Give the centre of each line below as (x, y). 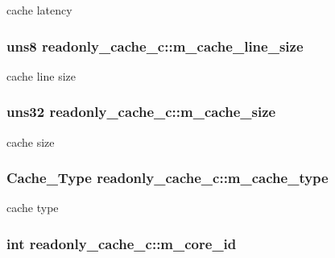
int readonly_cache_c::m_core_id (122, 243)
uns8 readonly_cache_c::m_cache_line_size (155, 46)
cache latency (39, 10)
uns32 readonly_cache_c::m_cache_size (141, 112)
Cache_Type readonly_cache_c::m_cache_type (167, 178)
